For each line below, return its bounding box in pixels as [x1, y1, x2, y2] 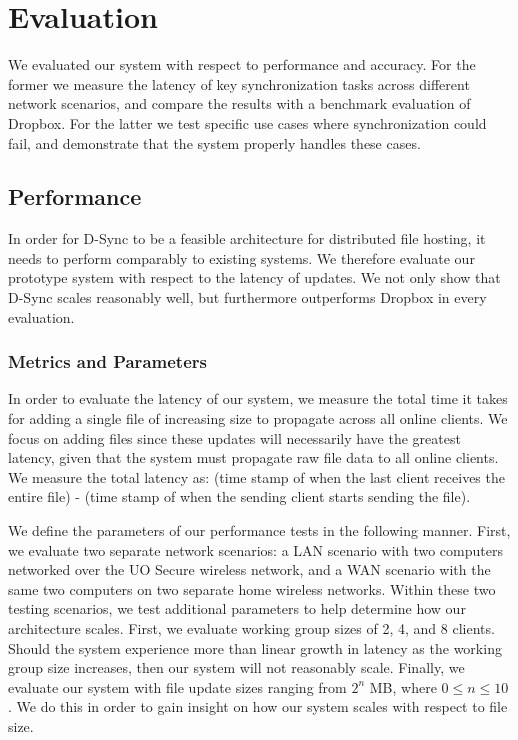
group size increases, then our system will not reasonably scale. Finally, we [8, 657, 465, 678]
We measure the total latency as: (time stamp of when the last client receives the [8, 466, 505, 487]
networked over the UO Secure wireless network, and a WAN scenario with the [8, 559, 491, 580]
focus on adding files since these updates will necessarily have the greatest [8, 427, 461, 448]
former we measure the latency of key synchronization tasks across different [8, 73, 470, 94]
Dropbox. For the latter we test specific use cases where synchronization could [8, 112, 487, 133]
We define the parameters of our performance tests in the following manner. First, [8, 520, 511, 541]
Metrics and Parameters [8, 349, 207, 374]
